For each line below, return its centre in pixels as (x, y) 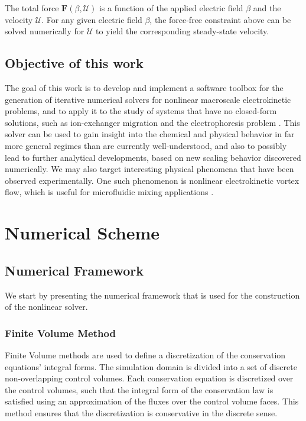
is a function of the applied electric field (171, 8)
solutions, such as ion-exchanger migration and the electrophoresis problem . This (152, 122)
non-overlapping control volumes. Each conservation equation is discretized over (149, 378)
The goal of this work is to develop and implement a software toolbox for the (144, 87)
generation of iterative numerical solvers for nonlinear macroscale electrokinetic (148, 99)
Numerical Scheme (82, 233)
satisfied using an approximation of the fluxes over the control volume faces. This (152, 401)
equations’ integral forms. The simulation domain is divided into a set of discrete (151, 366)
